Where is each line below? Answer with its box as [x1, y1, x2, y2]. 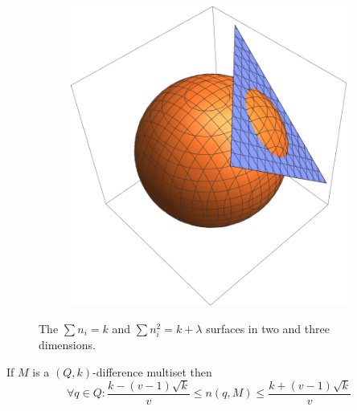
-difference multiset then [92, 363, 212, 380]
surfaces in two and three [206, 319, 330, 336]
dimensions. [39, 336, 96, 352]
